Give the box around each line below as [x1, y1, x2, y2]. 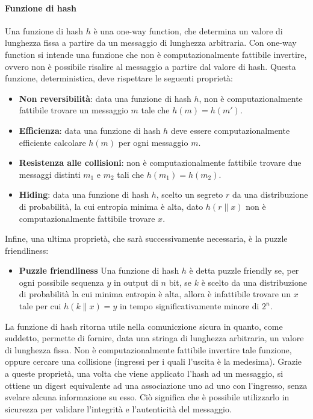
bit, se [169, 276, 192, 288]
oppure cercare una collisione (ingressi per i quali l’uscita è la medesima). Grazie [5, 355, 302, 368]
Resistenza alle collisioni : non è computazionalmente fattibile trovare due [19, 156, 302, 169]
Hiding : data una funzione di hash [19, 188, 149, 201]
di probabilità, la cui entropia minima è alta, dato [19, 200, 203, 212]
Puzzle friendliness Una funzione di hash [19, 264, 179, 277]
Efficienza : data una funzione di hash [19, 124, 161, 136]
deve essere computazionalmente [170, 124, 290, 136]
